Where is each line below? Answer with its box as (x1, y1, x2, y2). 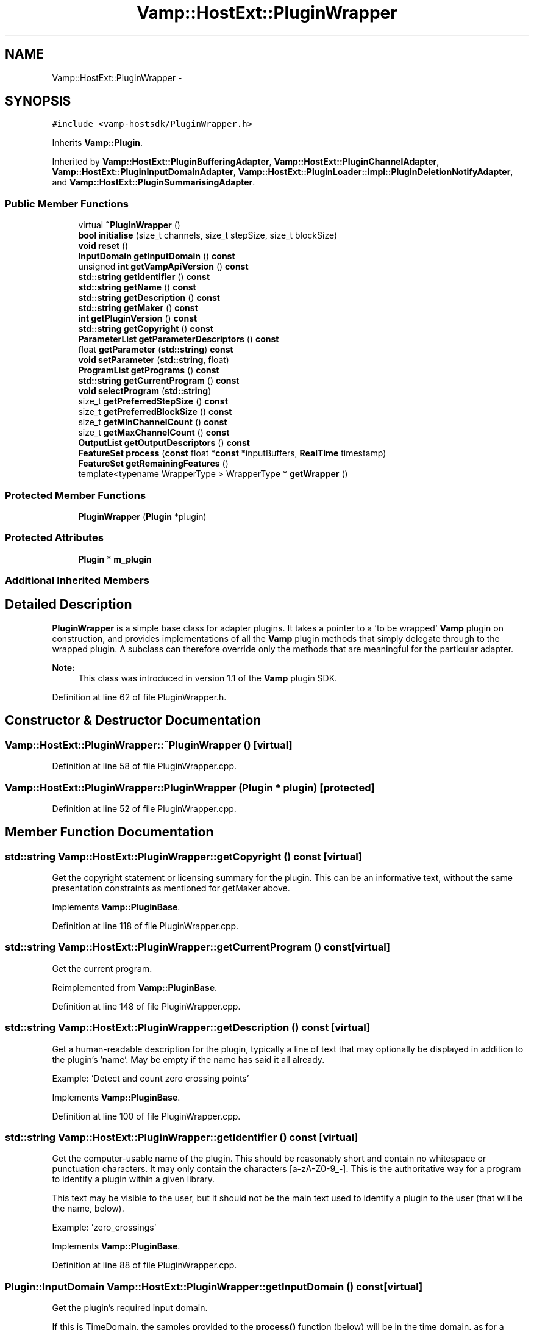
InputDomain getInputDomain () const (78, 251, 235, 262)
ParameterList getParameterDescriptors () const (78, 334, 279, 345)
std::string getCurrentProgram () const (78, 375, 240, 386)
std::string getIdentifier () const (78, 271, 210, 282)
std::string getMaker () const (78, 303, 198, 314)
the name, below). (52, 1203, 124, 1214)
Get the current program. (52, 963, 152, 974)
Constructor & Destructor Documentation (5, 713, 262, 728)
